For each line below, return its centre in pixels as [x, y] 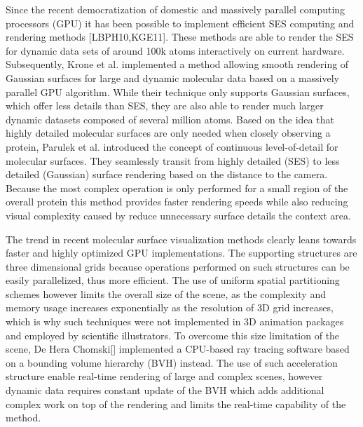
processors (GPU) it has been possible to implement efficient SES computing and [180, 23]
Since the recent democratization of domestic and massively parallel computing [176, 9]
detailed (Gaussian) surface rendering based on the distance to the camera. [167, 174]
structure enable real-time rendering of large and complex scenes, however [164, 376]
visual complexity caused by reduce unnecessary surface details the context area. [178, 215]
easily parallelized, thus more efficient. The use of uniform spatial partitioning [173, 280]
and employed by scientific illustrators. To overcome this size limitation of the [173, 335]
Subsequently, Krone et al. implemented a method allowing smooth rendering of [177, 64]
